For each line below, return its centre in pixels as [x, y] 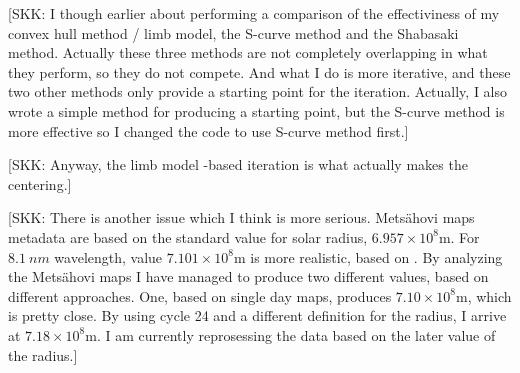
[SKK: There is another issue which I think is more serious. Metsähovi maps [241, 217]
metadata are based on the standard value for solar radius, [188, 236]
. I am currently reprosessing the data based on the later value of [296, 334]
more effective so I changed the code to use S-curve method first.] [208, 130]
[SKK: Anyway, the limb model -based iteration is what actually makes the [238, 164]
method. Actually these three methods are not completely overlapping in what [248, 52]
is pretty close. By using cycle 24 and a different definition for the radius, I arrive [257, 315]
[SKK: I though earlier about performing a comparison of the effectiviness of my [254, 13]
